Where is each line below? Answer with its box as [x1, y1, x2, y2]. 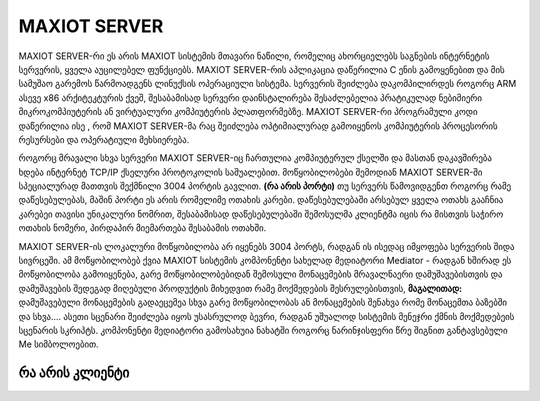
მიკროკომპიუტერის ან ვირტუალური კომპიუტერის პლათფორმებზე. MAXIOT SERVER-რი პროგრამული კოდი [18, 106, 478, 118]
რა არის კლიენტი [18, 365, 130, 382]
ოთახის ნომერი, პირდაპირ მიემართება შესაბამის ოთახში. [18, 222, 267, 234]
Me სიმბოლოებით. [18, 338, 99, 350]
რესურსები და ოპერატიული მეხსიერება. [18, 133, 190, 145]
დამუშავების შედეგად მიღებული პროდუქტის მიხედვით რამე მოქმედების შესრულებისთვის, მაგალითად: [18, 282, 463, 294]
